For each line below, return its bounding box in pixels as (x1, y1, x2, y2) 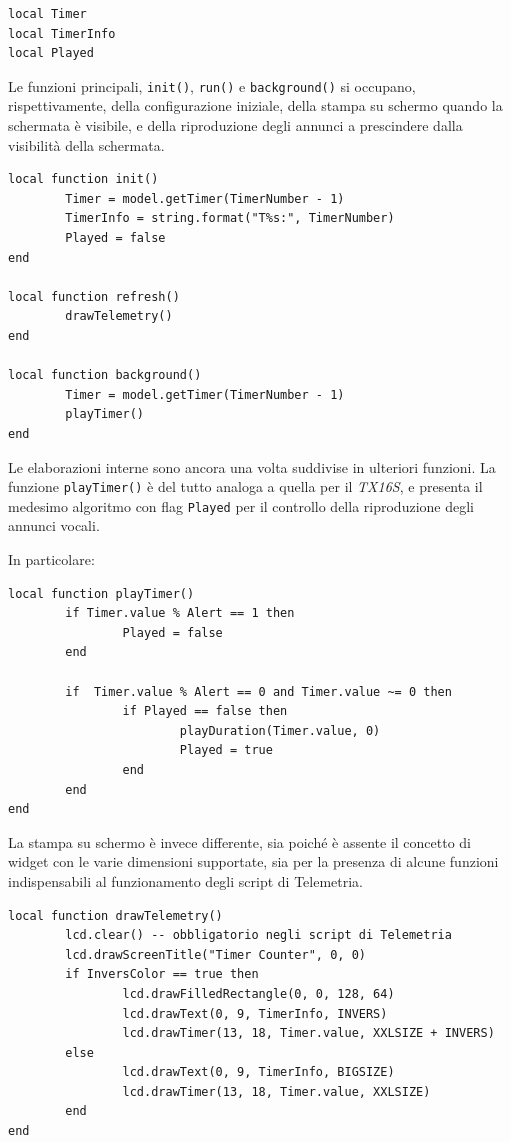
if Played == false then (122, 704, 288, 719)
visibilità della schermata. (8, 134, 165, 155)
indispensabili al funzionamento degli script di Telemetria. (8, 870, 364, 891)
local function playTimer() (8, 586, 195, 601)
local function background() (8, 368, 202, 383)
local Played (8, 46, 94, 61)
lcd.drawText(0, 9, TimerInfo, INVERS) (122, 1006, 388, 1021)
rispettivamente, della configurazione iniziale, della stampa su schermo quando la (8, 95, 503, 116)
